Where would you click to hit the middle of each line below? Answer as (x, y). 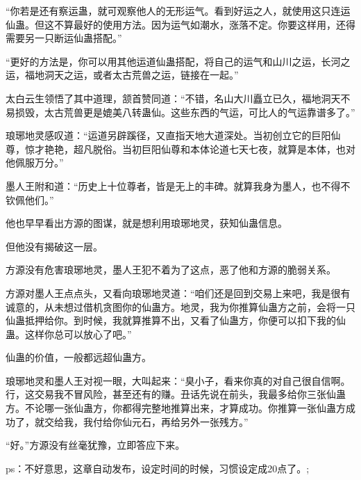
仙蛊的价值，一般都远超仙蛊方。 (78, 357)
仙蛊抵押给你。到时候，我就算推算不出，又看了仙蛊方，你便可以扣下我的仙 (176, 320)
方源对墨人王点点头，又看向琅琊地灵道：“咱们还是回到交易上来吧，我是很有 (178, 293)
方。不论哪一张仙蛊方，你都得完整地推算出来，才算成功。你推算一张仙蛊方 (176, 408)
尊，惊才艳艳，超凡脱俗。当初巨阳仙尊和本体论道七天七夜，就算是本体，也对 (180, 149)
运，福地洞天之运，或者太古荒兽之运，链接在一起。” (122, 75)
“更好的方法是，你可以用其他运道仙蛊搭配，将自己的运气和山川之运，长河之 (178, 61)
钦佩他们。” (30, 199)
